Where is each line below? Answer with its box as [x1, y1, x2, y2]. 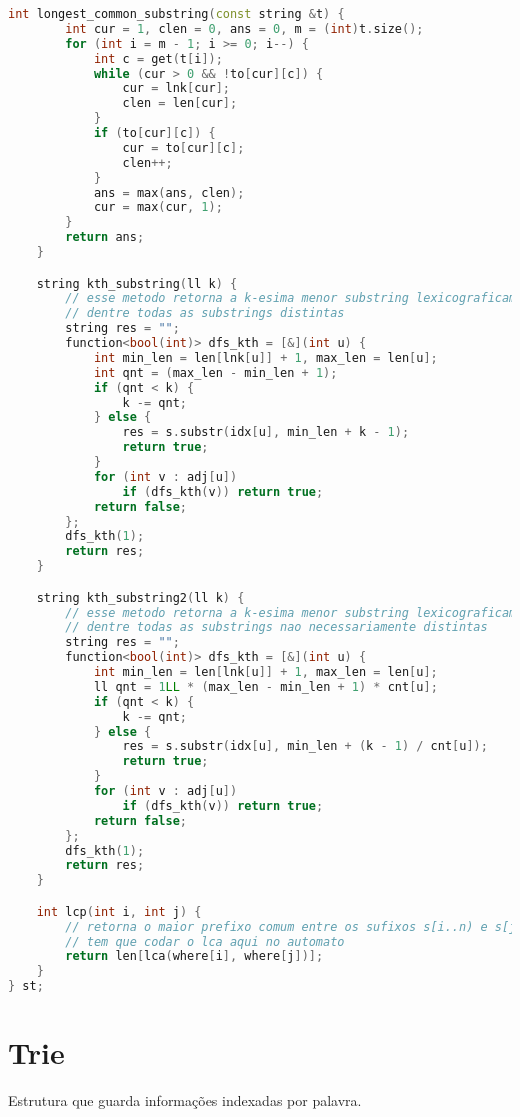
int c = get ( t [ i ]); [93, 51, 223, 66]
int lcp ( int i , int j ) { [36, 904, 202, 919]
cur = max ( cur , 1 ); [93, 200, 223, 215]
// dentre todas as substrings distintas [65, 306, 345, 321]
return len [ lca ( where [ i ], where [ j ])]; [65, 949, 324, 964]
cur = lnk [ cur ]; [122, 81, 230, 96]
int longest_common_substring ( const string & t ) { [8, 7, 345, 21]
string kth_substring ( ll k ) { [36, 276, 238, 291]
